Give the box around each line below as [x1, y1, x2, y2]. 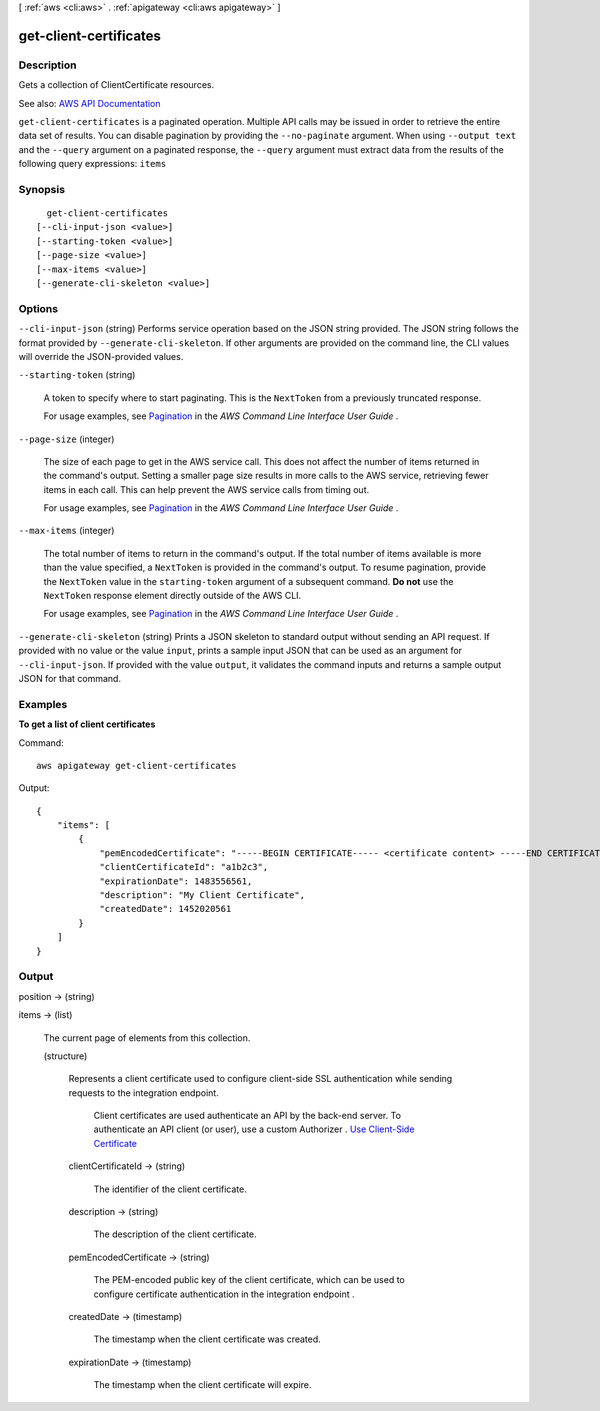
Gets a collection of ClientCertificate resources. [18, 79, 215, 91]
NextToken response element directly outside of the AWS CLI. [43, 590, 302, 602]
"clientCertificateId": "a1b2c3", [99, 861, 269, 873]
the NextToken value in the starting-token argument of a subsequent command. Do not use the [43, 575, 454, 587]
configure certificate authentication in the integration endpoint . [93, 1288, 355, 1300]
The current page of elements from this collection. [43, 1031, 251, 1044]
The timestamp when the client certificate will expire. [93, 1379, 312, 1391]
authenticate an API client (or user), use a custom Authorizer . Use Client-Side [93, 1123, 415, 1135]
